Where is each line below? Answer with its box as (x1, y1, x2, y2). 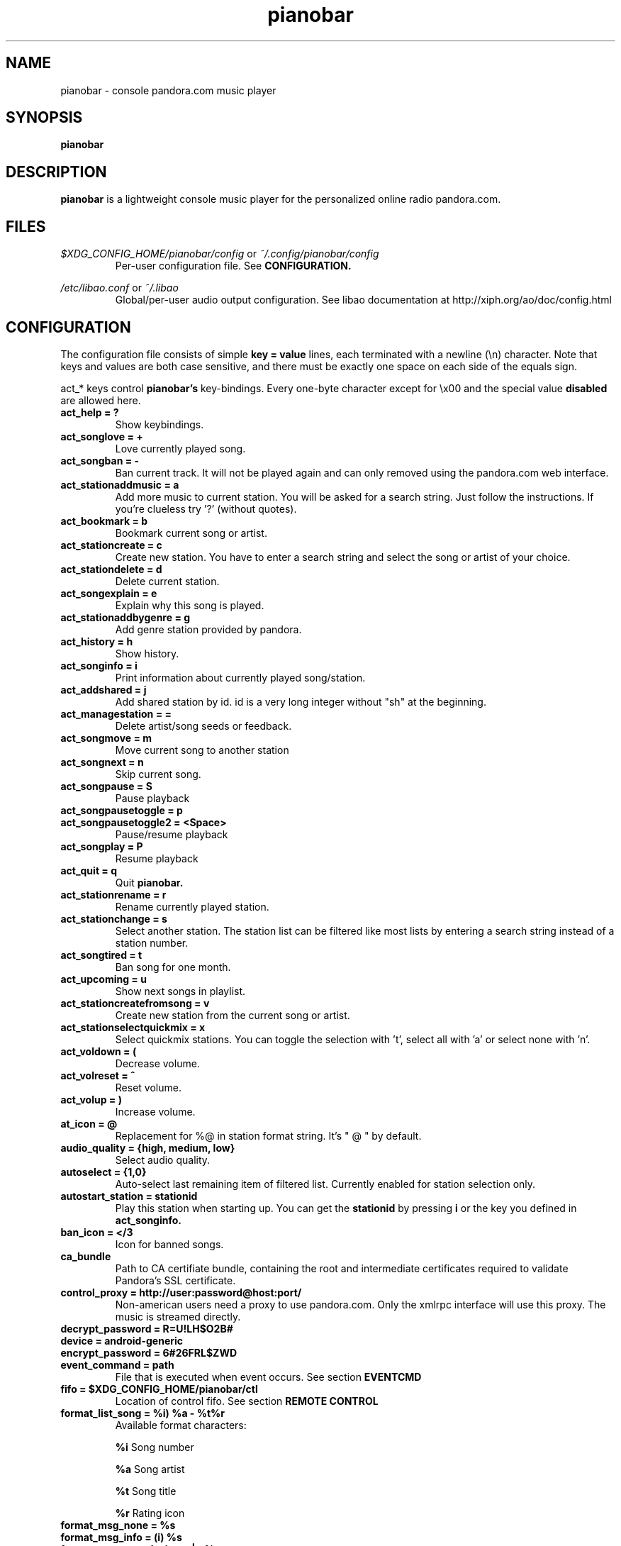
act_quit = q (60, 864, 117, 877)
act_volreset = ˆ (60, 1069, 135, 1081)
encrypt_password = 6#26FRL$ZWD (60, 1346, 237, 1359)
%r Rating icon (115, 1506, 185, 1519)
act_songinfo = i (60, 659, 138, 672)
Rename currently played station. (115, 900, 269, 913)
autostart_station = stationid (60, 1189, 198, 1202)
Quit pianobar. (115, 876, 184, 889)
